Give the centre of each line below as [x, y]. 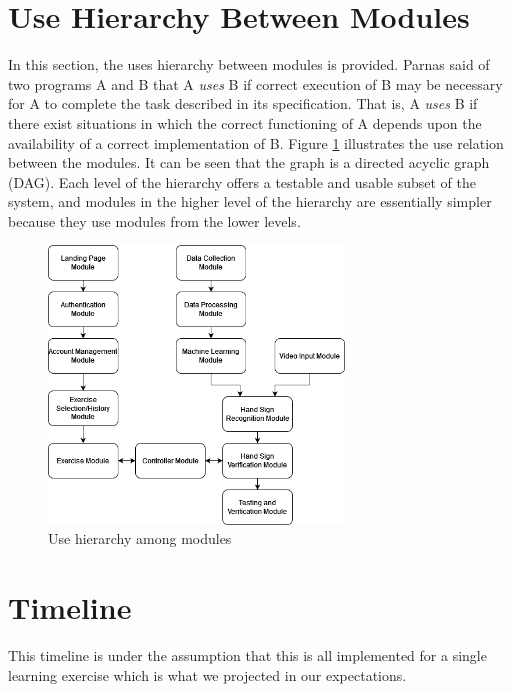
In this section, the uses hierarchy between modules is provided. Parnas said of [249, 64]
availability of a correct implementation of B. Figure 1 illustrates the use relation [256, 142]
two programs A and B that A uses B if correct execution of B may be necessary [255, 83]
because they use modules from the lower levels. [154, 220]
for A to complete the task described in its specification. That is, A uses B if [243, 103]
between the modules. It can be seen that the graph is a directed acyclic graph [249, 162]
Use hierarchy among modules [140, 538]
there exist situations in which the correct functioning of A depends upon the [245, 122]
